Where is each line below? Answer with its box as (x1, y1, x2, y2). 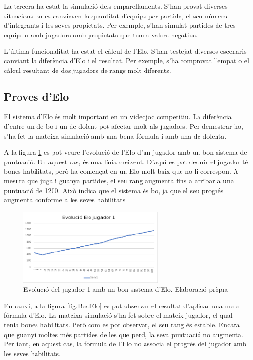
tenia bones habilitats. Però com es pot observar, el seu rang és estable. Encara (4, 319, 240, 329)
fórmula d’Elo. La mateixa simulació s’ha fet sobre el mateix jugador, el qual (4, 310, 233, 320)
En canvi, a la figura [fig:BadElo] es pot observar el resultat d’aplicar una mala (4, 300, 239, 310)
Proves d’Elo (4, 89, 69, 104)
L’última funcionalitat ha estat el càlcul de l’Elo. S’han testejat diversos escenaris (4, 46, 247, 56)
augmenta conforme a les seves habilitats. (4, 195, 127, 205)
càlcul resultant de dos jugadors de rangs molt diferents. (4, 65, 171, 75)
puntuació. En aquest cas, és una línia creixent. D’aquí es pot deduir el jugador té (4, 156, 248, 166)
